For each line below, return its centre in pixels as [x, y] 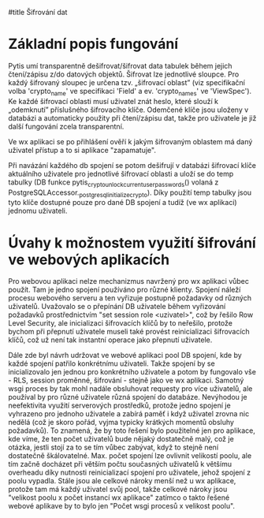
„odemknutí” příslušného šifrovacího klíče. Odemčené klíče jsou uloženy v [128, 110]
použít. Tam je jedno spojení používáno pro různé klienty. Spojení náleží [125, 290]
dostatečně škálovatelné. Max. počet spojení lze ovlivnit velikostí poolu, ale [130, 456]
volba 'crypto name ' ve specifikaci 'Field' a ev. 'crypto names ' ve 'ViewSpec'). [130, 92]
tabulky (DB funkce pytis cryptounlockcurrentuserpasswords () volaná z [113, 183]
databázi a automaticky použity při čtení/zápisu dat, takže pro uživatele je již [132, 117]
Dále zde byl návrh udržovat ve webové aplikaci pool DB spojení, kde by [125, 356]
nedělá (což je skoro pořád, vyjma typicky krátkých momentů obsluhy [121, 423]
